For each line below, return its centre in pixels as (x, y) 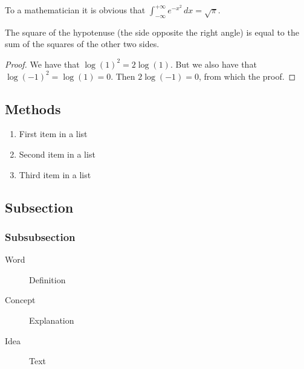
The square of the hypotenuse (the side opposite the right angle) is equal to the (152, 32)
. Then (123, 76)
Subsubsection (40, 236)
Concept (20, 300)
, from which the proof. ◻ (247, 76)
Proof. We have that (42, 64)
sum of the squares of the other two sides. (82, 44)
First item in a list (53, 134)
